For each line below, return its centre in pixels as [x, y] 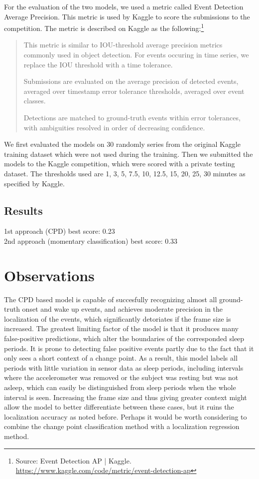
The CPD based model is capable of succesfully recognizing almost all [111, 299]
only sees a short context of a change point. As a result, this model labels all [121, 358]
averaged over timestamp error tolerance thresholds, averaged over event [134, 91]
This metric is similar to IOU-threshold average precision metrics [123, 45]
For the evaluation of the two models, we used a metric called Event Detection [124, 6]
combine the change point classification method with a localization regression [122, 426]
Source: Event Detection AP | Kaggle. [73, 460]
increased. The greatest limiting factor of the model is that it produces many [122, 328]
